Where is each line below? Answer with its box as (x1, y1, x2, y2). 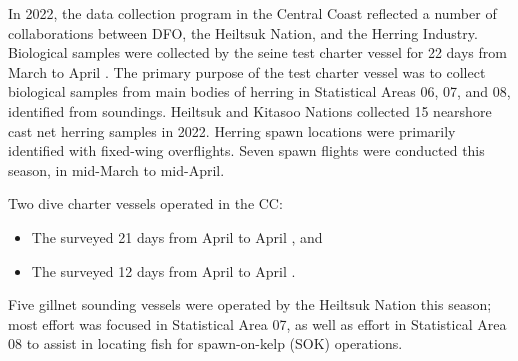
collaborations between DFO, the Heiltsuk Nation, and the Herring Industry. (8, 22, 478, 43)
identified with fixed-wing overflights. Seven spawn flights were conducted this (8, 140, 485, 161)
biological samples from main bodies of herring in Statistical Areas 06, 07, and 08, (8, 81, 511, 102)
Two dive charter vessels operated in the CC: (8, 193, 283, 214)
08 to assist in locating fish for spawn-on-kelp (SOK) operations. (8, 333, 403, 354)
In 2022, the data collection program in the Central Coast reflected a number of (8, 3, 497, 23)
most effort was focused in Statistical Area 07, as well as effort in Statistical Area (8, 313, 507, 334)
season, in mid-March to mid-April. (8, 159, 225, 180)
